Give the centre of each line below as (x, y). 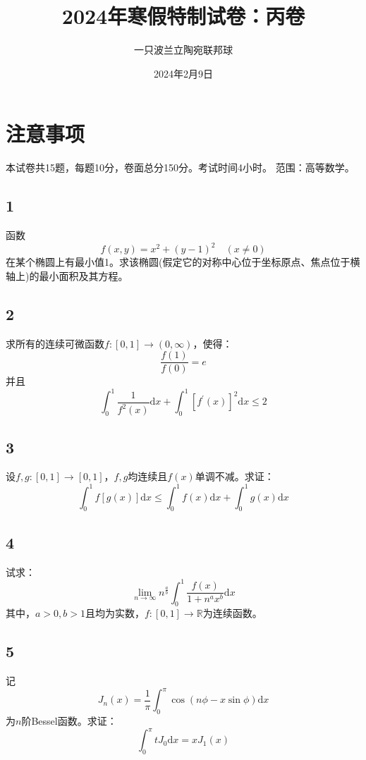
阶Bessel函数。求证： (69, 721)
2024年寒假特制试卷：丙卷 (183, 16)
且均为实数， (115, 613)
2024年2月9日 (183, 73)
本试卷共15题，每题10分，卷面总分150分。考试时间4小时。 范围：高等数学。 (180, 167)
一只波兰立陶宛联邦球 (183, 50)
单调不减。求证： (234, 476)
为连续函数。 (232, 613)
